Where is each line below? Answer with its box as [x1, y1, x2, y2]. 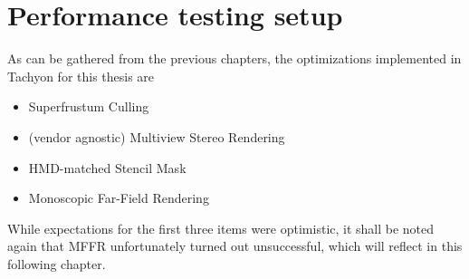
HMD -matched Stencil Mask [28, 158, 187, 177]
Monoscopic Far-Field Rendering [28, 188, 209, 207]
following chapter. [7, 254, 106, 273]
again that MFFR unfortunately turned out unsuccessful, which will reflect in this [7, 236, 463, 255]
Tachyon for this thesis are [7, 66, 155, 85]
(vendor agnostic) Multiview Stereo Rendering [28, 127, 285, 146]
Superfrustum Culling [28, 97, 149, 116]
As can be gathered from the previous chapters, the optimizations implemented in [7, 49, 462, 68]
